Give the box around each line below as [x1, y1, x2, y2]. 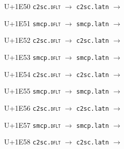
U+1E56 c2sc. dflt [4, 102, 61, 113]
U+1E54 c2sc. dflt [4, 68, 61, 79]
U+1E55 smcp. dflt [4, 86, 61, 96]
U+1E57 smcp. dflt [4, 119, 61, 130]
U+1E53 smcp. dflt [4, 51, 61, 62]
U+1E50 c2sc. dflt [4, 1, 61, 11]
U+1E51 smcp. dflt [4, 18, 61, 28]
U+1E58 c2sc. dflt [4, 136, 61, 147]
